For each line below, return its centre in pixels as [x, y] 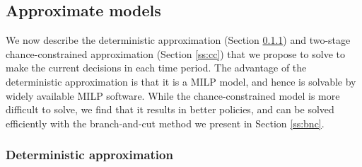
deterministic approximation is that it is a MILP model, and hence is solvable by [181, 81]
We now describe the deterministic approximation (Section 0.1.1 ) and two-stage [178, 40]
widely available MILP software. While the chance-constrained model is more [173, 95]
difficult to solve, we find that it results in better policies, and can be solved [170, 109]
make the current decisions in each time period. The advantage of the [156, 68]
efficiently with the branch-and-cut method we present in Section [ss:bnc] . [165, 123]
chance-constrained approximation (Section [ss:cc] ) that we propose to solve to [175, 53]
